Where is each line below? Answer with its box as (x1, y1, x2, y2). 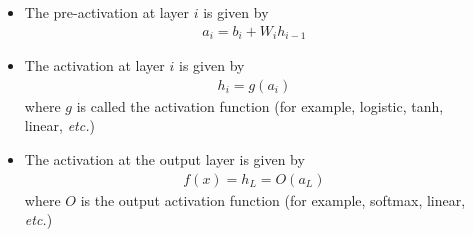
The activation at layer (24, 55, 165, 76)
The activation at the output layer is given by (24, 148, 305, 169)
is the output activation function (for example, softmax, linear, (80, 189, 466, 210)
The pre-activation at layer (24, 2, 189, 22)
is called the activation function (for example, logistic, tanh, (76, 95, 444, 116)
